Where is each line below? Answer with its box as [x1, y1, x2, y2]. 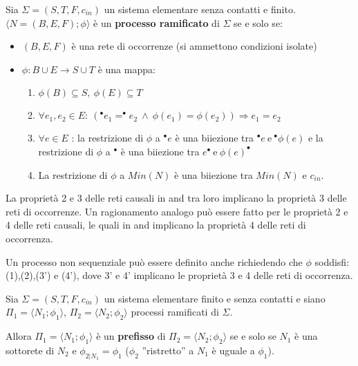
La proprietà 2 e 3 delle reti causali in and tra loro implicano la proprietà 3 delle [6, 191, 347, 205]
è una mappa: [97, 61, 156, 76]
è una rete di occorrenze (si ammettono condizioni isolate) [71, 39, 317, 53]
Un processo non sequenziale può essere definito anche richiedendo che [6, 254, 303, 269]
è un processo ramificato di [93, 15, 220, 30]
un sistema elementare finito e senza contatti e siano [104, 291, 326, 305]
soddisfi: [314, 254, 350, 269]
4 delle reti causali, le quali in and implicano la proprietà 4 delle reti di [6, 218, 306, 232]
